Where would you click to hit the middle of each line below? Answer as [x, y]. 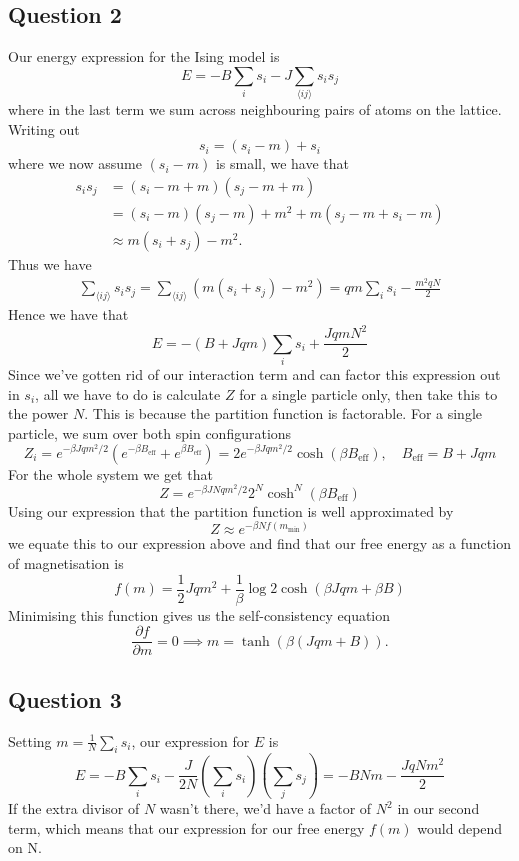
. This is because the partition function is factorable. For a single [283, 413]
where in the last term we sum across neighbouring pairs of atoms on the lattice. [255, 109]
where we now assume [75, 163]
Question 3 [65, 698]
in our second [438, 808]
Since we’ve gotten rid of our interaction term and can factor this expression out [254, 374]
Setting [30, 740]
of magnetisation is [66, 563]
